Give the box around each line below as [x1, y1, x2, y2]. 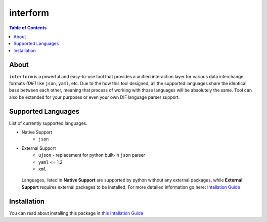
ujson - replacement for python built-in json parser [38, 152, 145, 158]
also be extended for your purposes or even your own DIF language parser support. [9, 94, 180, 100]
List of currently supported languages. [9, 120, 88, 126]
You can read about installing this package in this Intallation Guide [9, 210, 143, 216]
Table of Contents [9, 25, 47, 31]
